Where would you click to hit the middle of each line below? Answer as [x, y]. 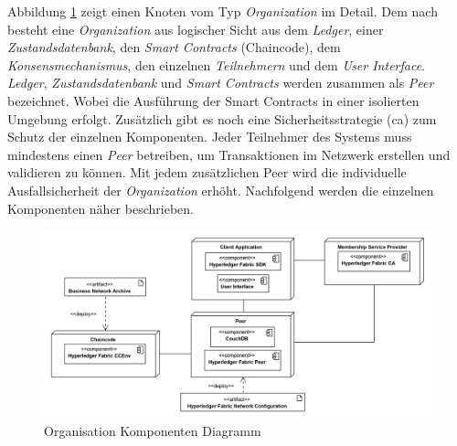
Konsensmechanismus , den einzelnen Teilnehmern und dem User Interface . [217, 64]
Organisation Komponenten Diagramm [153, 431]
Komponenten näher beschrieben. [101, 208]
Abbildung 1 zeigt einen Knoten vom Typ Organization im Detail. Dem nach [223, 11]
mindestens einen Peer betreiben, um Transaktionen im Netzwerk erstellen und [229, 154]
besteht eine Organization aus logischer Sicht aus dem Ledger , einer [196, 29]
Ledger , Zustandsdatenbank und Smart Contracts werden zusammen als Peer [221, 83]
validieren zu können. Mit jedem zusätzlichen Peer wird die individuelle [207, 172]
